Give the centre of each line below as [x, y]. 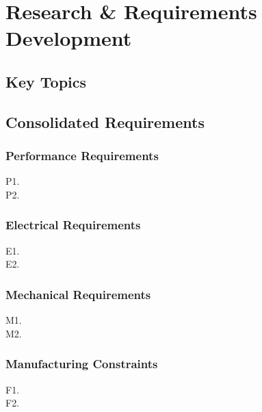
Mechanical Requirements [78, 294]
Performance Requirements [82, 156]
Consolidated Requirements [105, 121]
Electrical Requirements [73, 225]
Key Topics [46, 81]
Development [69, 38]
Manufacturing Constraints [82, 364]
